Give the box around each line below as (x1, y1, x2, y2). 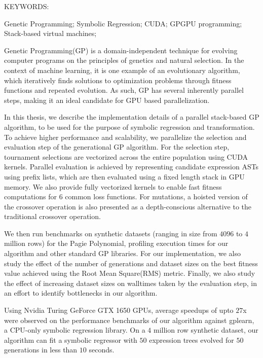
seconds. (89, 344, 115, 355)
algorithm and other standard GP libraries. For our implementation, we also (4, 248, 241, 259)
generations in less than (4, 344, 78, 355)
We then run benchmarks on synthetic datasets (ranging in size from (4, 228, 217, 238)
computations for (4, 191, 57, 202)
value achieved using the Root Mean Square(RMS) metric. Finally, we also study (4, 268, 255, 278)
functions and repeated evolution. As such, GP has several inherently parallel (4, 85, 244, 95)
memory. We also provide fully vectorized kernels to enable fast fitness (4, 181, 222, 192)
